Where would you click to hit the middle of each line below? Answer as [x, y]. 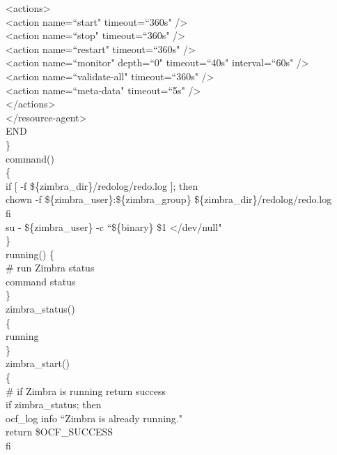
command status [41, 281]
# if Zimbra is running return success [86, 390]
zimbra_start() [38, 363]
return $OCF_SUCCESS [60, 432]
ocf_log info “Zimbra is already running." [94, 418]
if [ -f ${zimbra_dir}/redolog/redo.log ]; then [102, 185]
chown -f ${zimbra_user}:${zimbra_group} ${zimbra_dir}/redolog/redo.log [169, 199]
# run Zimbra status [50, 268]
